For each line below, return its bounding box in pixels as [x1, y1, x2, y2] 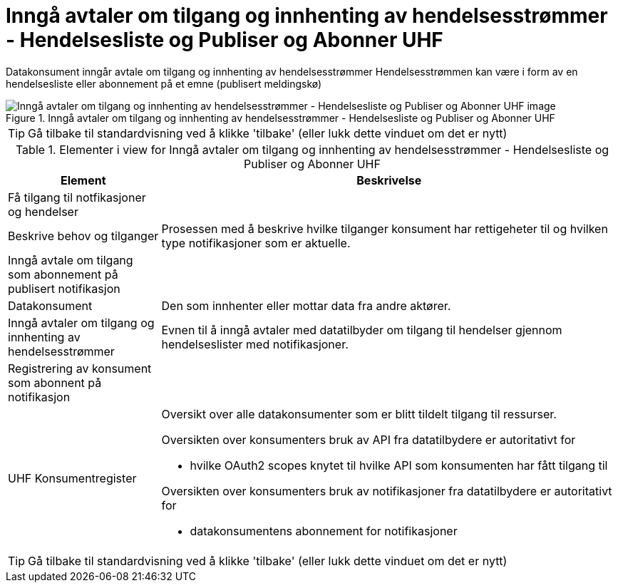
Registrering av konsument [8, 361, 152, 376]
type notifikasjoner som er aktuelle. [161, 235, 351, 250]
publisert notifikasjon [8, 281, 120, 296]
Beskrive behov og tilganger [8, 228, 159, 243]
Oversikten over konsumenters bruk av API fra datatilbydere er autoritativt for [161, 432, 576, 447]
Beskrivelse [356, 172, 422, 187]
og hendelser [8, 204, 78, 219]
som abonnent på [8, 375, 102, 390]
